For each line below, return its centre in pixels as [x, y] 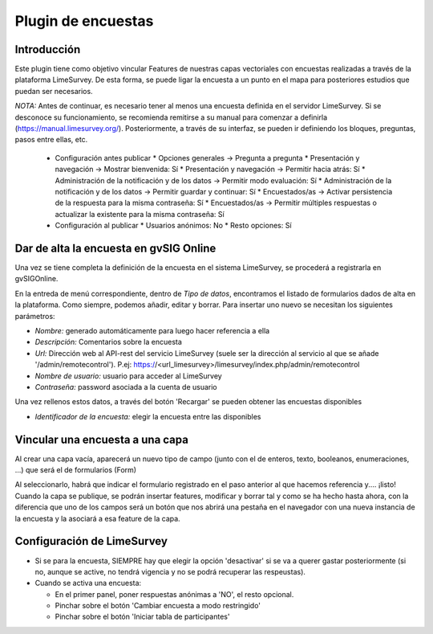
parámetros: [35, 316]
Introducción [48, 49]
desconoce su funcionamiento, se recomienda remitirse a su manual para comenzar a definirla [171, 117]
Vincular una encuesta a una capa [101, 439]
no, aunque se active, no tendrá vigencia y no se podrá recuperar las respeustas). [170, 571]
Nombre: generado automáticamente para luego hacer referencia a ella [152, 331]
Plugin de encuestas [84, 21]
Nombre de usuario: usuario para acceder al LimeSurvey [128, 376]
